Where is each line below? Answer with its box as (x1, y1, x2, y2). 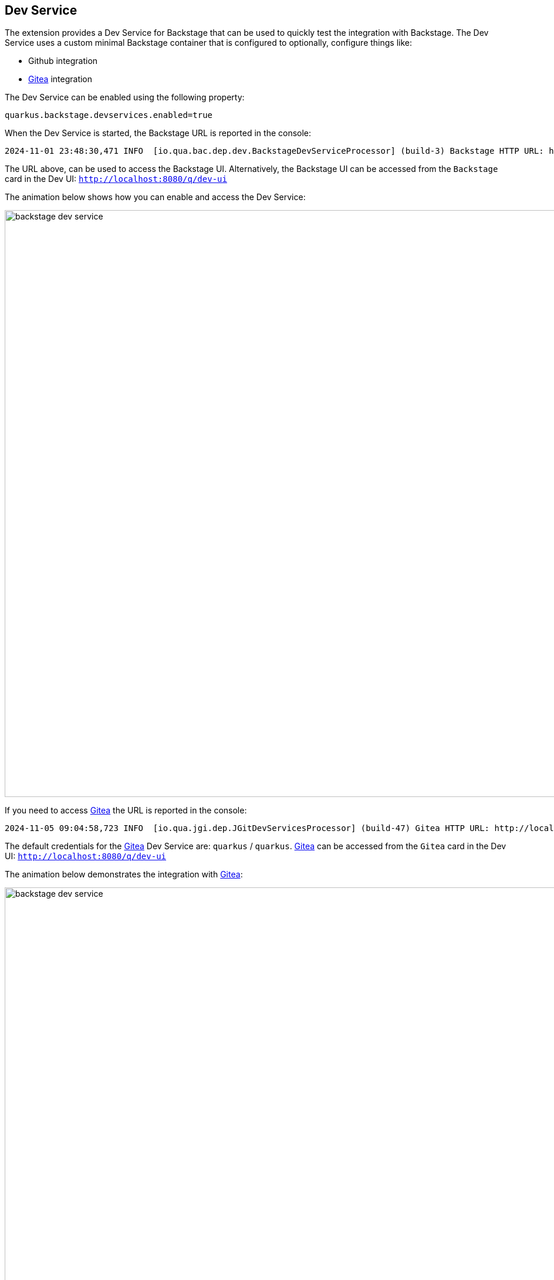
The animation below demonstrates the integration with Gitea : (5, 869, 243, 880)
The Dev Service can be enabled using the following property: (5, 92, 245, 103)
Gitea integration (28, 74, 93, 85)
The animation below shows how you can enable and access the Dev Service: (5, 192, 306, 202)
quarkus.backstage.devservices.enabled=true (5, 110, 213, 120)
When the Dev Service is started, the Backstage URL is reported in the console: (5, 128, 312, 139)
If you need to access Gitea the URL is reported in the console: (5, 805, 247, 816)
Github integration (28, 56, 98, 66)
